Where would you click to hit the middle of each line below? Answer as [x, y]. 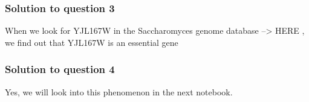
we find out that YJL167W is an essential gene [92, 42]
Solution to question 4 [60, 69]
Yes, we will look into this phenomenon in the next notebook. [119, 91]
